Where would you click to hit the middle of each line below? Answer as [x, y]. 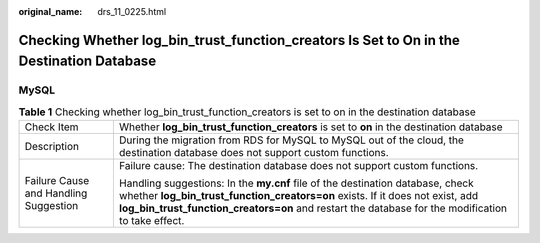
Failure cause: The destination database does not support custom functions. [298, 166]
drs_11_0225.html [132, 11]
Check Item [51, 127]
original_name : [50, 11]
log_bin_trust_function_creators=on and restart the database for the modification [312, 208]
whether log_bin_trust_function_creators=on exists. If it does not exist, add [298, 196]
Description [52, 147]
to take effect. [151, 221]
